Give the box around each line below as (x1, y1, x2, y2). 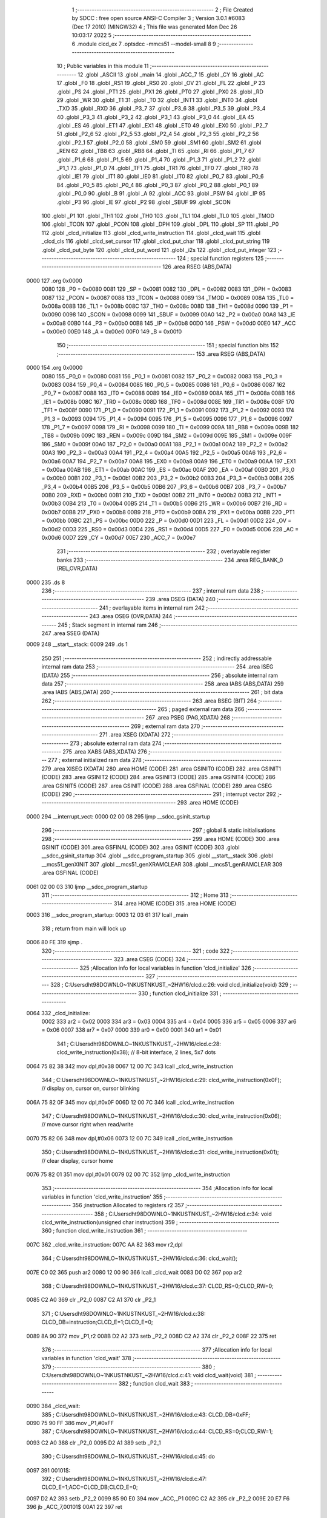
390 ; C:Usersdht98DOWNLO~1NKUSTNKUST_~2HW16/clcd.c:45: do (41, 1453, 215, 1460)
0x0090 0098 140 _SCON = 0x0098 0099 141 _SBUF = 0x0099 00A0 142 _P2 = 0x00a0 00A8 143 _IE (41, 311, 296, 318)
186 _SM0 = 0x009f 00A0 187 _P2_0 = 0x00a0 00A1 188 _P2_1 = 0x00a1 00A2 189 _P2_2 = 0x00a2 (41, 440, 288, 448)
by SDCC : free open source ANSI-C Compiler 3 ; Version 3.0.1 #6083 (71, 15, 245, 22)
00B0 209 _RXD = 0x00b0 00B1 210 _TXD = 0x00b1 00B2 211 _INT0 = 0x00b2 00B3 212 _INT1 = (41, 492, 282, 499)
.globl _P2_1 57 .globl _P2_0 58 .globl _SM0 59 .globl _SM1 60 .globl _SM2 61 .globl (56, 138, 262, 146)
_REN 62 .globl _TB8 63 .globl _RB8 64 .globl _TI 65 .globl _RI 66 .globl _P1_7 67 (56, 148, 255, 155)
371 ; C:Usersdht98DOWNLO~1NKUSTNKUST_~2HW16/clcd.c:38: (41, 1310, 206, 1317)
